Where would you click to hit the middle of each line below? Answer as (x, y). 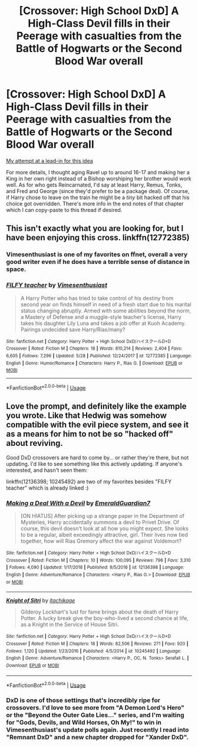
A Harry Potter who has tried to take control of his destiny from (97, 298)
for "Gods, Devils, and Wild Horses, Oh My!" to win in (84, 723)
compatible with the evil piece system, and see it (98, 425)
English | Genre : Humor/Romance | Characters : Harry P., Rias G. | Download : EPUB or (94, 363)
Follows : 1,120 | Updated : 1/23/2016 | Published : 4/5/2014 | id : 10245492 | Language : (94, 651)
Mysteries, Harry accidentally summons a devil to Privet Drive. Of (100, 522)
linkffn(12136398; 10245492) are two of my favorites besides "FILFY (89, 481)
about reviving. (35, 443)
